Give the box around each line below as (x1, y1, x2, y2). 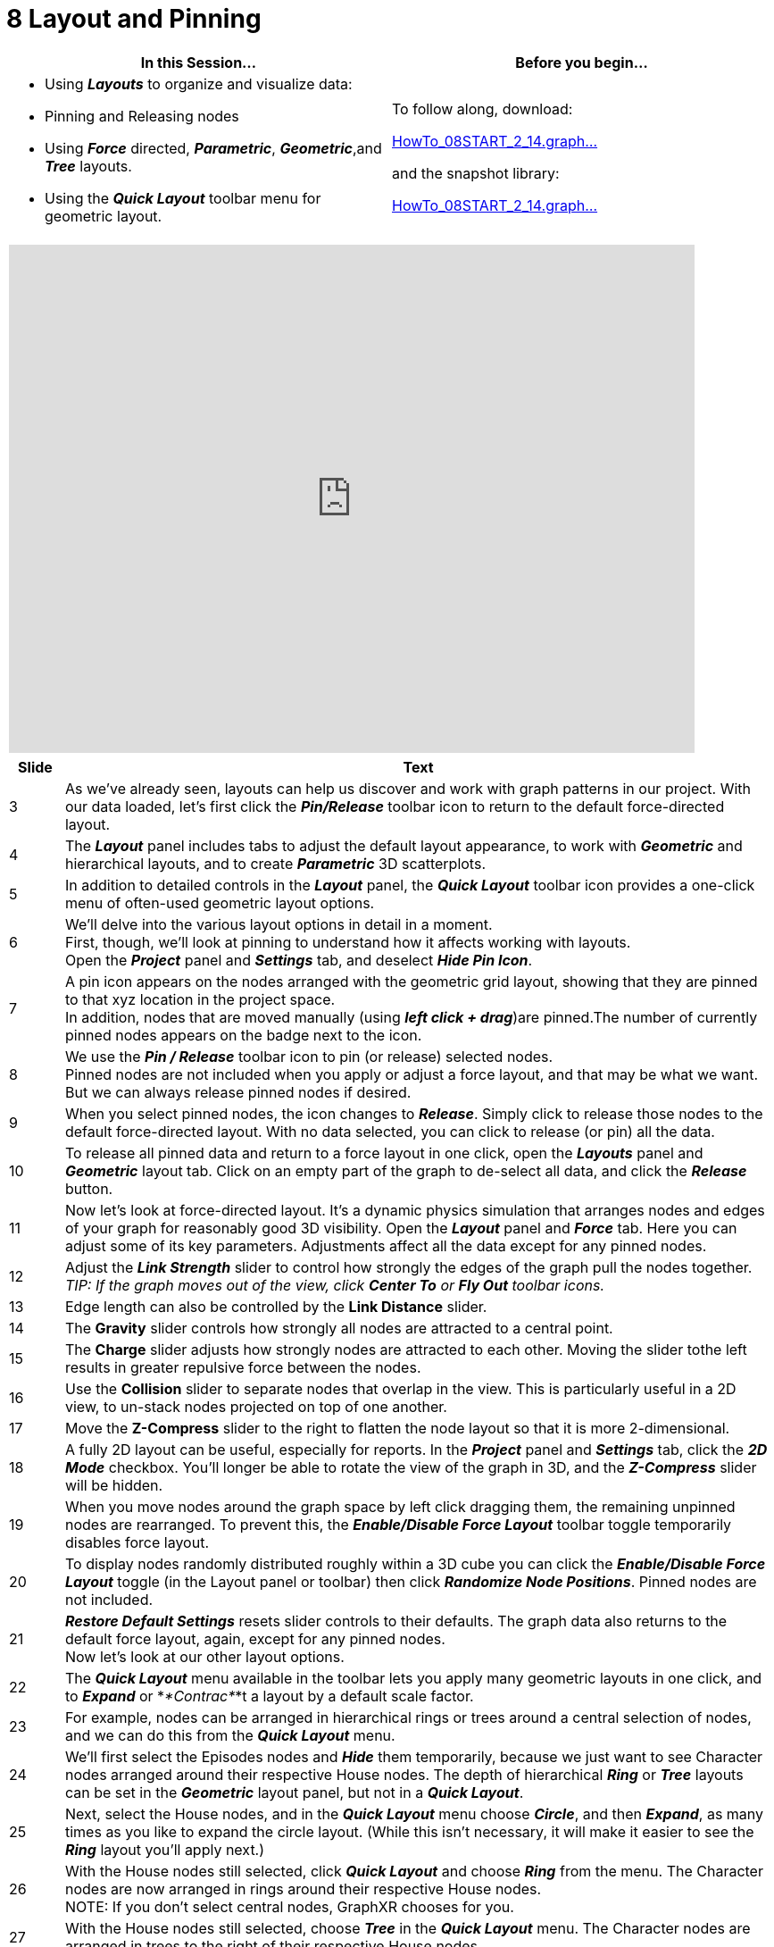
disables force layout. (64, 1533, 210, 1551)
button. (64, 1179, 113, 1198)
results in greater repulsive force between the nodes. (64, 1358, 421, 1376)
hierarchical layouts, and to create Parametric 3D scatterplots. (64, 854, 486, 873)
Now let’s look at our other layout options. (64, 1647, 345, 1666)
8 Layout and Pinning (6, 4, 262, 34)
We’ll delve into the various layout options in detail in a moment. (64, 915, 493, 933)
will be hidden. (64, 1475, 163, 1494)
